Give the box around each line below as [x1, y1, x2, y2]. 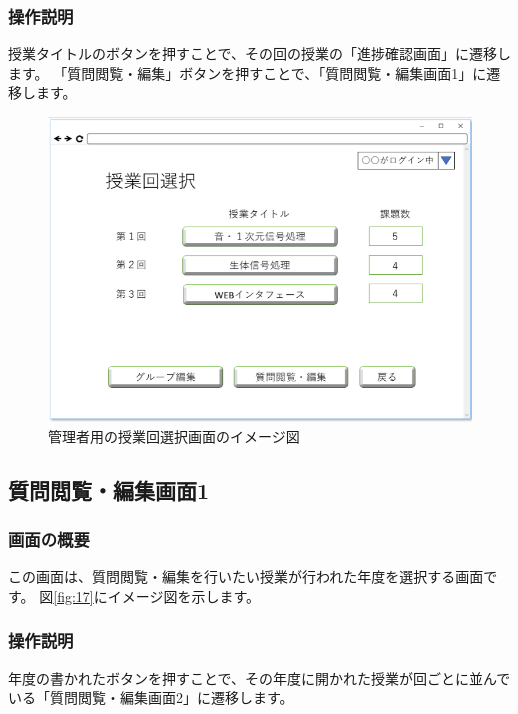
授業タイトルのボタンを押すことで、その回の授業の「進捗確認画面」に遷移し [8, 43, 512, 64]
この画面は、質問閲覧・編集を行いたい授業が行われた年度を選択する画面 [8, 566, 484, 587]
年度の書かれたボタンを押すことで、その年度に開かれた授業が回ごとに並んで [8, 667, 511, 688]
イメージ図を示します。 [107, 585, 261, 606]
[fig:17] [53, 585, 94, 606]
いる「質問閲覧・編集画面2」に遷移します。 [8, 687, 294, 708]
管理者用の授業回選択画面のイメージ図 [48, 425, 300, 446]
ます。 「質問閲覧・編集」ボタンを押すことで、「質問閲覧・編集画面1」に [8, 62, 487, 83]
